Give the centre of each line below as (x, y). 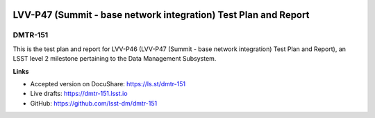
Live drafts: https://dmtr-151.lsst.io (79, 94)
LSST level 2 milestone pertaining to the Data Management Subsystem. (115, 59)
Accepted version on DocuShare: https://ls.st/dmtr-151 (108, 83)
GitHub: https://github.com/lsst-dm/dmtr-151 (94, 103)
